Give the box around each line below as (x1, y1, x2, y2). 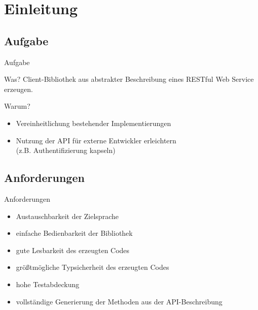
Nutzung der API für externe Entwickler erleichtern (16, 135, 176, 145)
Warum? (4, 101, 30, 111)
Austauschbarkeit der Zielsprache (16, 210, 119, 221)
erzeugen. (4, 83, 33, 94)
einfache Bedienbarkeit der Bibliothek (16, 228, 133, 238)
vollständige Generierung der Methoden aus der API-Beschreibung (16, 296, 223, 306)
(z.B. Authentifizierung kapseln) (16, 145, 116, 156)
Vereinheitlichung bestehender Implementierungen (16, 117, 171, 128)
